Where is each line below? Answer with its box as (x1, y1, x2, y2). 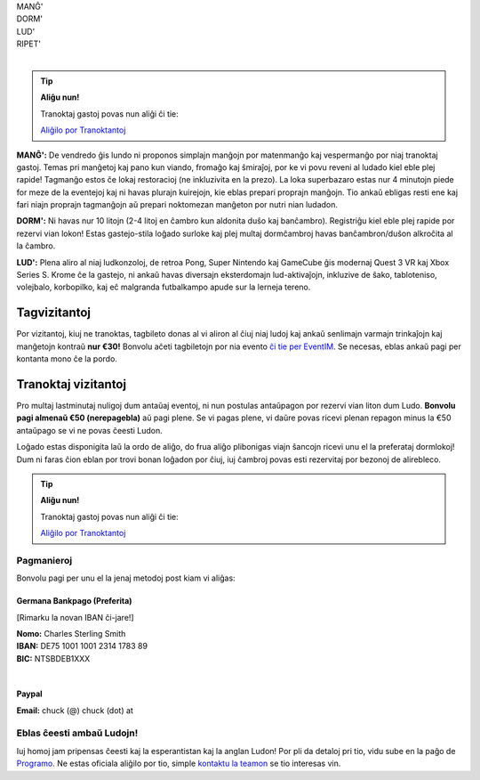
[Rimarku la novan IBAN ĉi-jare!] (16, 612, 134, 622)
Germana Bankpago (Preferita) (16, 596, 132, 606)
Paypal (16, 688, 44, 699)
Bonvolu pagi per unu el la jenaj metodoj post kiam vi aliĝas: (16, 573, 236, 583)
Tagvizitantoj (16, 305, 92, 321)
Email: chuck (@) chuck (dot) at (16, 704, 133, 716)
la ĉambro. (16, 240, 56, 251)
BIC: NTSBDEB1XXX (16, 653, 91, 663)
